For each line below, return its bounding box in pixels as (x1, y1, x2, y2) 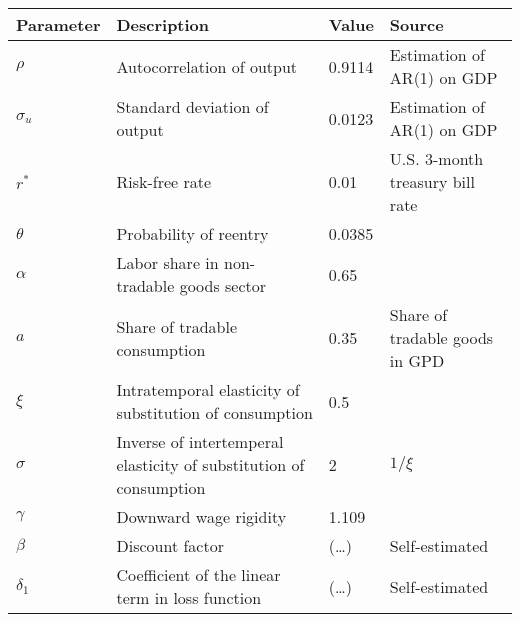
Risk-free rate (116, 170, 212, 193)
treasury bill (389, 170, 475, 193)
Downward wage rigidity (116, 505, 287, 528)
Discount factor (116, 534, 224, 557)
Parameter (16, 13, 101, 36)
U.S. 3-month (389, 147, 484, 170)
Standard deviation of (116, 95, 269, 118)
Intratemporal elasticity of (116, 378, 300, 401)
